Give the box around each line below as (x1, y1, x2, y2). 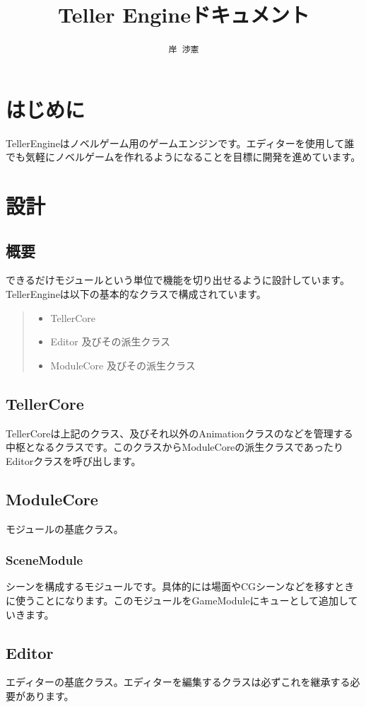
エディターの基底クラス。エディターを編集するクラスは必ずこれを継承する (6, 674, 350, 689)
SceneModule (6, 551, 83, 569)
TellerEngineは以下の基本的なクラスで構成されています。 (6, 287, 266, 301)
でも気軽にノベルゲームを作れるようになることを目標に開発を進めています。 (6, 149, 361, 164)
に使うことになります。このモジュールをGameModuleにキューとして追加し (6, 593, 348, 608)
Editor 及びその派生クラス (50, 334, 171, 349)
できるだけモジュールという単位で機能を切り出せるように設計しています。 (6, 272, 350, 287)
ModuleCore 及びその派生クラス (50, 357, 196, 372)
